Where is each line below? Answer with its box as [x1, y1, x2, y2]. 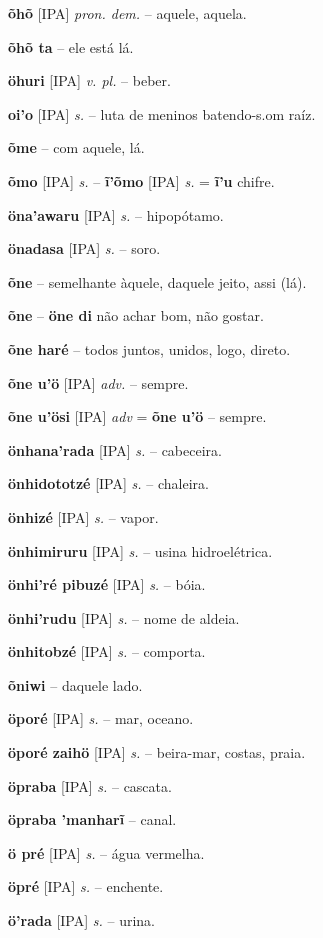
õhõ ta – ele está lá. [8, 36, 134, 57]
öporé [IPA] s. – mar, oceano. [8, 708, 194, 729]
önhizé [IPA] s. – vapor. [8, 506, 159, 527]
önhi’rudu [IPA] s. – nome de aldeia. [8, 607, 240, 628]
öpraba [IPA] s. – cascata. [8, 775, 172, 796]
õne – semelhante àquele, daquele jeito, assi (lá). [8, 271, 307, 292]
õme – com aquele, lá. [8, 137, 145, 158]
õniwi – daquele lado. [8, 674, 143, 695]
